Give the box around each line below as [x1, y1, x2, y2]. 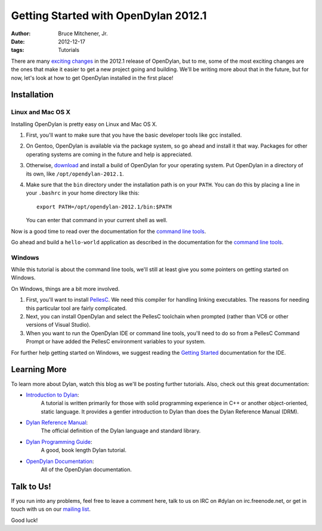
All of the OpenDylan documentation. [41, 466, 132, 473]
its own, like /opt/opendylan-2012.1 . [26, 170, 125, 177]
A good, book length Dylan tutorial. [41, 447, 126, 454]
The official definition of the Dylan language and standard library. [41, 427, 201, 434]
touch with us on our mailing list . [11, 505, 91, 513]
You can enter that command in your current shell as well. [26, 217, 168, 224]
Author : [11, 30, 31, 37]
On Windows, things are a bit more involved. [11, 285, 120, 292]
